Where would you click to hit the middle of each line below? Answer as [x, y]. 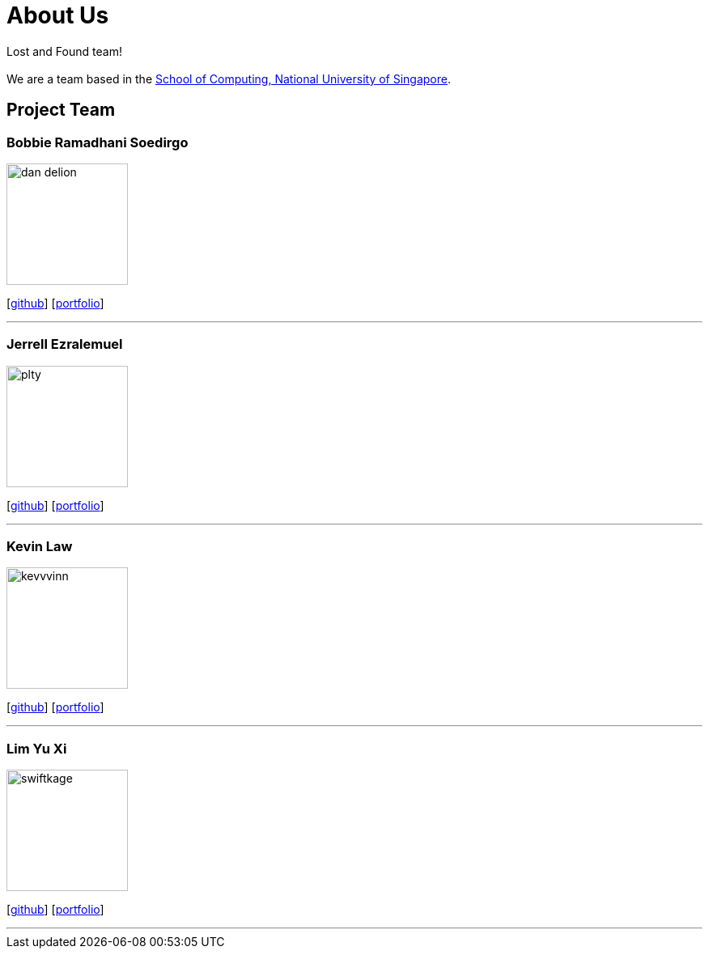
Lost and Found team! [64, 51]
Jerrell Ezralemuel [65, 344]
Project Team [61, 110]
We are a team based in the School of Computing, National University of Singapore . [229, 79]
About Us [58, 15]
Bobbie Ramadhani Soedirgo [98, 142]
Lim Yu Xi [37, 748]
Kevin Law [40, 547]
